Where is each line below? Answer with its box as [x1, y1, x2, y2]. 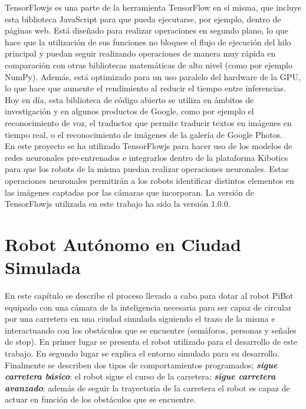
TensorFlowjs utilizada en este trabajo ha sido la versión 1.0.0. [5, 197, 231, 210]
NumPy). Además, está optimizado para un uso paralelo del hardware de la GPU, [5, 70, 301, 83]
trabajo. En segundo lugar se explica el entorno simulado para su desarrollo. [5, 347, 279, 359]
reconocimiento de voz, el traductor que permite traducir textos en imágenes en [5, 116, 292, 128]
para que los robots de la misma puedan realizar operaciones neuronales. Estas [5, 163, 289, 175]
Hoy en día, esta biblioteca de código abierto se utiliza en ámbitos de [5, 93, 254, 105]
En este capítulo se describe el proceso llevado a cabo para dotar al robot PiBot [5, 289, 294, 301]
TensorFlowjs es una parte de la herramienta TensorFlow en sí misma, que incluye [5, 1, 302, 13]
